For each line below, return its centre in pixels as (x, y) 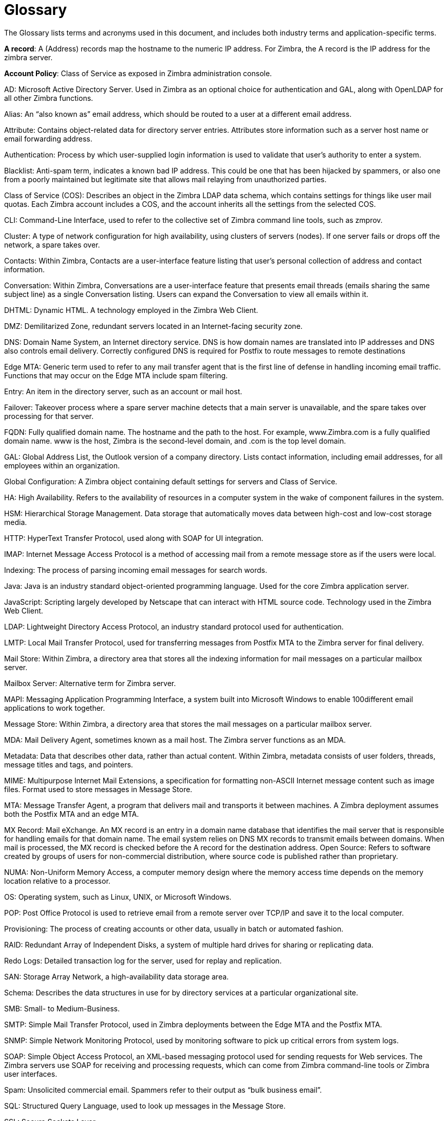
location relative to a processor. (57, 881)
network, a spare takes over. (52, 244)
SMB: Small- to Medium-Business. (62, 1008)
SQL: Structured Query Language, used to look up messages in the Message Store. (145, 1106)
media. (16, 522)
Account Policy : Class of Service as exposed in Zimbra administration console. (138, 73)
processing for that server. (49, 416)
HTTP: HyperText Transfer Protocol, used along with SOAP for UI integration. (134, 538)
